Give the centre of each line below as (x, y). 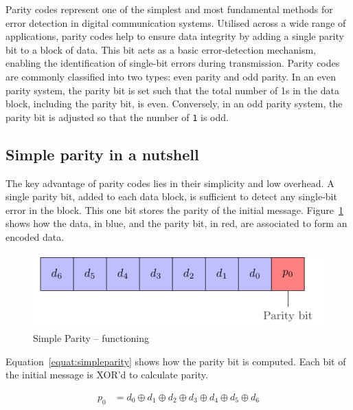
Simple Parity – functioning (91, 338)
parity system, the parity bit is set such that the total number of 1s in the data (172, 90)
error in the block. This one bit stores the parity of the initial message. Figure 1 (174, 209)
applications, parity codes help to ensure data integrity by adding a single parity (175, 36)
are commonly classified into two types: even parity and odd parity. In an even (171, 76)
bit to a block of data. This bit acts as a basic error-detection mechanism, (161, 49)
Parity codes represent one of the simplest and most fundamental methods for (169, 9)
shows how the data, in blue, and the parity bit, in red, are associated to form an (176, 223)
